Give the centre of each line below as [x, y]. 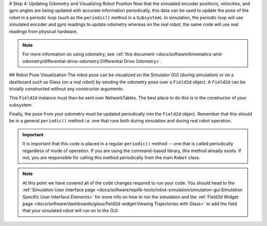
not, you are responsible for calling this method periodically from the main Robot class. [111, 158]
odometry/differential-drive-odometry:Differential [73, 61]
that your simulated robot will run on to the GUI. [71, 211]
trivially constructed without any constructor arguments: [66, 89]
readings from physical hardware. [44, 31]
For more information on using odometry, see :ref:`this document [89, 54]
